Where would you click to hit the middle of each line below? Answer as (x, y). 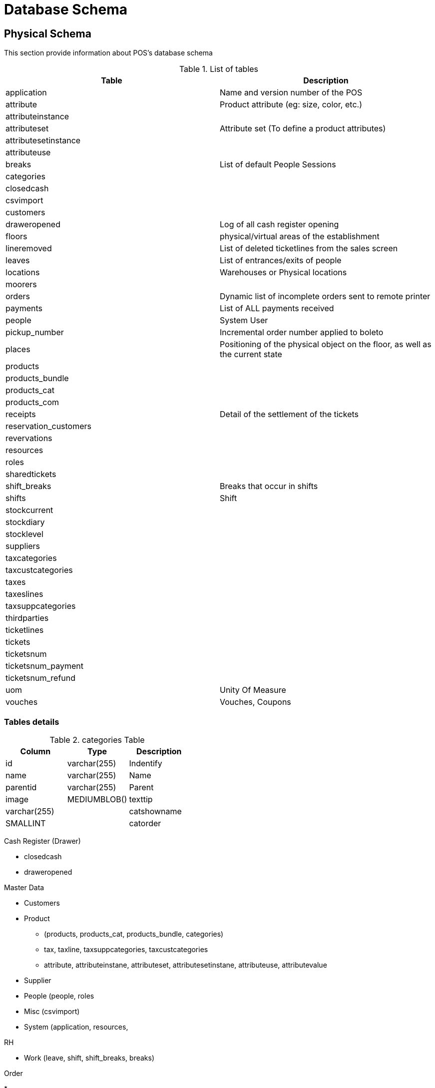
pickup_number (35, 332)
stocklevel (24, 534)
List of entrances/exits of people (281, 261)
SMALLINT (26, 823)
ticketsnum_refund (41, 678)
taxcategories (31, 558)
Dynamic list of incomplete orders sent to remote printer (325, 296)
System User (244, 320)
